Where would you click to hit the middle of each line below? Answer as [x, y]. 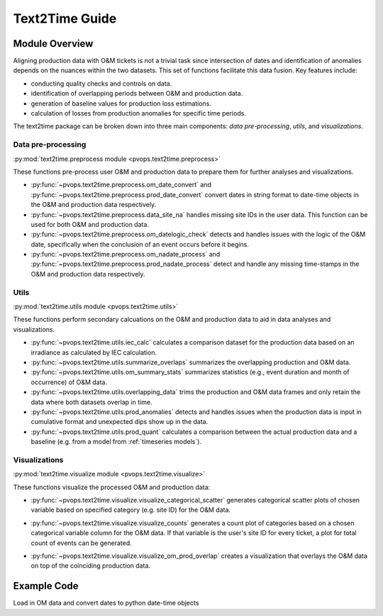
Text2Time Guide [65, 18]
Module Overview [53, 44]
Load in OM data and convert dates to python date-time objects [106, 603]
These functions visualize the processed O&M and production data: [112, 487]
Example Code [46, 586]
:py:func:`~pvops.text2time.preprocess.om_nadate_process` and [126, 254]
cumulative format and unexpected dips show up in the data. [120, 422]
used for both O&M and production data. [90, 224]
